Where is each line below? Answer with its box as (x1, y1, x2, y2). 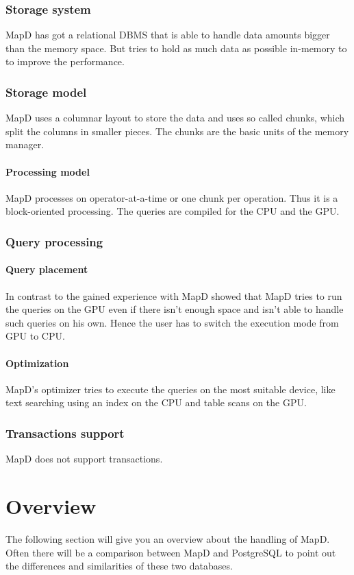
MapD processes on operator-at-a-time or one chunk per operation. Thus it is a (5, 190, 338, 204)
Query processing (5, 233, 103, 250)
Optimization (5, 355, 69, 370)
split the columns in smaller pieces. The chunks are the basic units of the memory (5, 124, 349, 138)
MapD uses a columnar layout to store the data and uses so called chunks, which (5, 110, 345, 125)
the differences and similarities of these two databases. (5, 559, 233, 573)
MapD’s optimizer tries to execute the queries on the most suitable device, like (5, 382, 336, 396)
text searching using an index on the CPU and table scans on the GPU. (5, 395, 307, 410)
